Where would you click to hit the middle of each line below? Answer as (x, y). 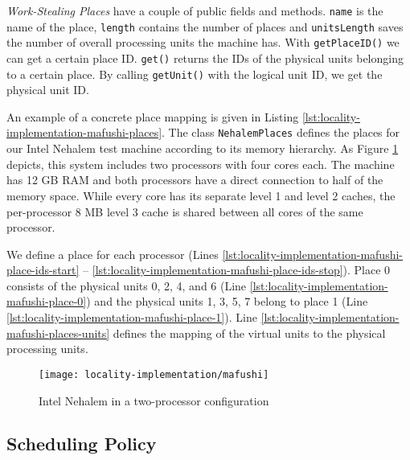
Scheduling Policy (82, 444)
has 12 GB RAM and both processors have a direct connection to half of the (195, 180)
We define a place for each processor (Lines (113, 254)
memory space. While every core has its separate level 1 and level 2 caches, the (201, 195)
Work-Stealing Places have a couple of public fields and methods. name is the (195, 10)
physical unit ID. (48, 90)
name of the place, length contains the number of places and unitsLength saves (205, 26)
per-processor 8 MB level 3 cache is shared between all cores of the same (185, 211)
